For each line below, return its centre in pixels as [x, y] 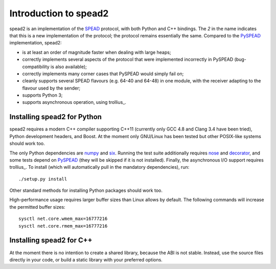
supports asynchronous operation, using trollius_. [74, 102]
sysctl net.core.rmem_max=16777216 [63, 226]
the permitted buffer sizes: [38, 207]
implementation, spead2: [36, 43]
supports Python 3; [42, 95]
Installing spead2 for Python [56, 117]
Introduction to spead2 [59, 13]
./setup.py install [43, 179]
